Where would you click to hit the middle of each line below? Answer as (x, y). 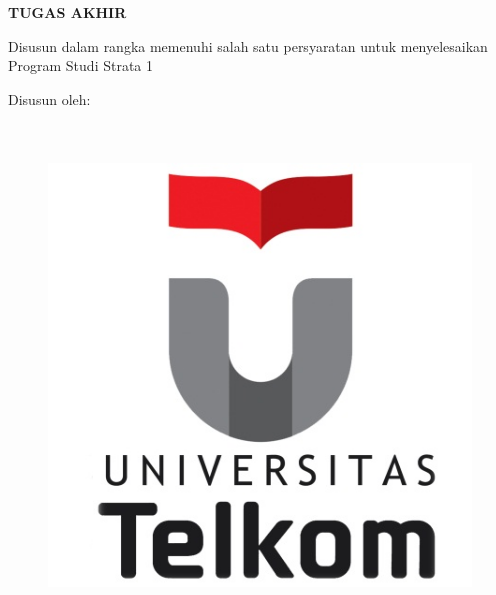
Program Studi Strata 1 (81, 65)
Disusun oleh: (49, 98)
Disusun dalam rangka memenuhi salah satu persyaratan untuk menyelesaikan (248, 45)
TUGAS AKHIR (67, 12)
